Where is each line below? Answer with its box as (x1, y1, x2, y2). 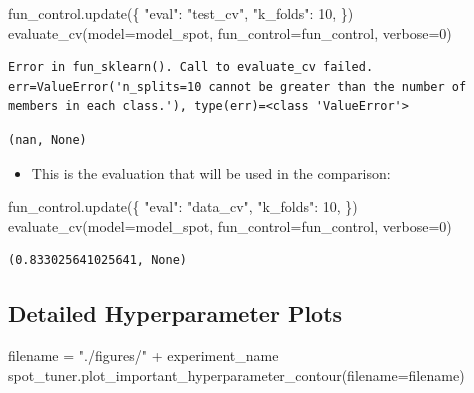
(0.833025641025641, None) (8, 253, 187, 268)
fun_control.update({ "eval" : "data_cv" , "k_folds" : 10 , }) (8, 196, 358, 217)
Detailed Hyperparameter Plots (8, 298, 343, 329)
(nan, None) (8, 132, 87, 147)
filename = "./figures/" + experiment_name (8, 345, 279, 366)
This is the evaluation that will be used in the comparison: (31, 162, 391, 183)
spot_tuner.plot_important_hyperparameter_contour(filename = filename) (8, 364, 465, 385)
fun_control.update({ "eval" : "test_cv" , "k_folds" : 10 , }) (8, 3, 354, 23)
